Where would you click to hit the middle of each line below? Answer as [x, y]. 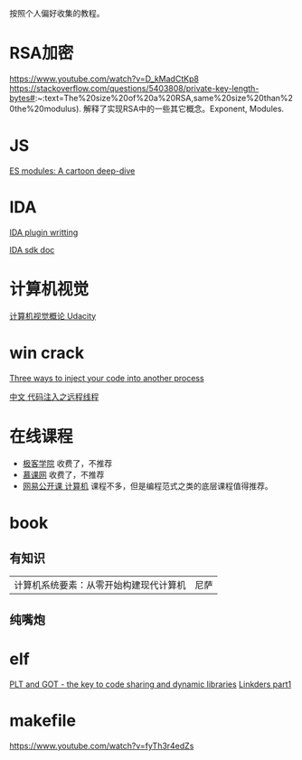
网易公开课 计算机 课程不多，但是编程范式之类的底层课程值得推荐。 [147, 485]
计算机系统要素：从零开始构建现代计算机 [100, 585]
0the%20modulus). [45, 108]
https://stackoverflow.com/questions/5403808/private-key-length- [134, 88]
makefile [43, 721]
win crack [47, 353]
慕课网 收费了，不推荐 [63, 474]
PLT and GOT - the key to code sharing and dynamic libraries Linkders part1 [151, 684]
